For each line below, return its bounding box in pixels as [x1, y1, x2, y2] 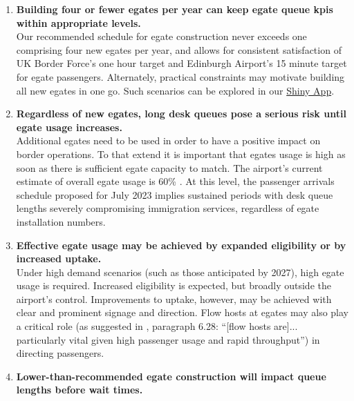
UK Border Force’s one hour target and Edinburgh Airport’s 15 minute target [16, 56, 347, 70]
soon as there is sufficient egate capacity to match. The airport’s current [16, 160, 323, 175]
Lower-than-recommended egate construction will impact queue [16, 369, 326, 383]
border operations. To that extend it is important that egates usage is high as [16, 146, 346, 161]
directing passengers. [16, 346, 104, 360]
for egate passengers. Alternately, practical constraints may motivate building [16, 69, 345, 84]
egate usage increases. [16, 119, 122, 134]
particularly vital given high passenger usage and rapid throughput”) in [16, 332, 320, 346]
